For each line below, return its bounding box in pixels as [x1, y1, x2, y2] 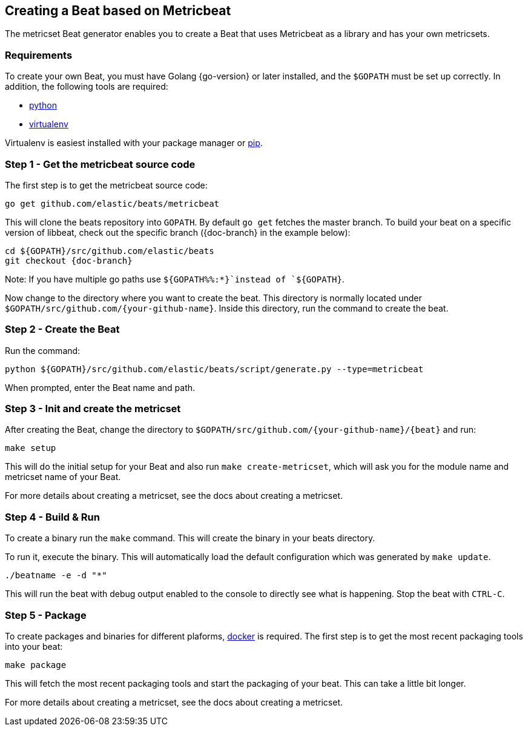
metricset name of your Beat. [5, 472, 121, 482]
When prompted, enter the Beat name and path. [5, 382, 196, 393]
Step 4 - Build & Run [5, 510, 100, 523]
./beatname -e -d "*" [5, 570, 107, 581]
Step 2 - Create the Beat [5, 323, 120, 336]
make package [5, 659, 67, 670]
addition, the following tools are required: [5, 81, 168, 92]
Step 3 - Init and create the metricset [5, 402, 181, 415]
